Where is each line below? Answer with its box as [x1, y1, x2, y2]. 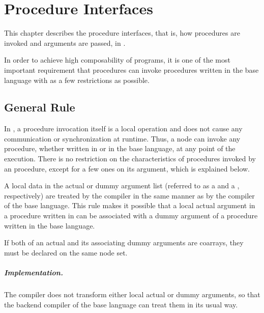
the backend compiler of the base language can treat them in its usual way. [4, 299, 238, 309]
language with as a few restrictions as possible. [4, 74, 150, 85]
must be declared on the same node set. [4, 247, 128, 258]
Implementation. [4, 267, 63, 278]
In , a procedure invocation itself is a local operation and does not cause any [4, 123, 243, 134]
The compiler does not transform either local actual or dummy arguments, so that [4, 289, 260, 299]
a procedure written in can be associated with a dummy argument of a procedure [4, 210, 258, 221]
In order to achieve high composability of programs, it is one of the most [4, 54, 230, 65]
